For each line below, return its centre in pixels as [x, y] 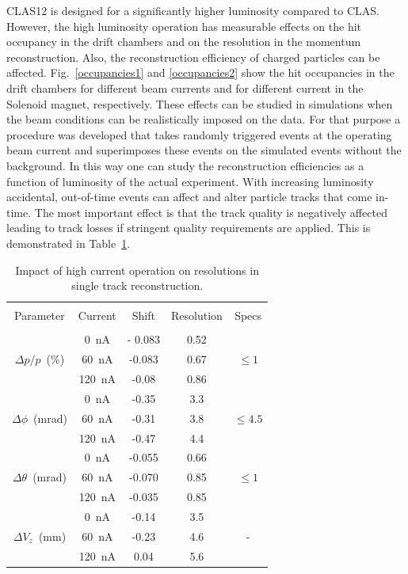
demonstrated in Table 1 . [69, 243]
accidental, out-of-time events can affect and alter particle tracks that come [189, 197]
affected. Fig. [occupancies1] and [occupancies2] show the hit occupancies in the [200, 72]
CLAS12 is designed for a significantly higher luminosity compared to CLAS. [193, 10]
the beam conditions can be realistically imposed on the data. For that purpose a [204, 119]
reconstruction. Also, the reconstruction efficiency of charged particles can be [193, 57]
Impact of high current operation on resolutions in [137, 270]
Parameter [40, 316]
